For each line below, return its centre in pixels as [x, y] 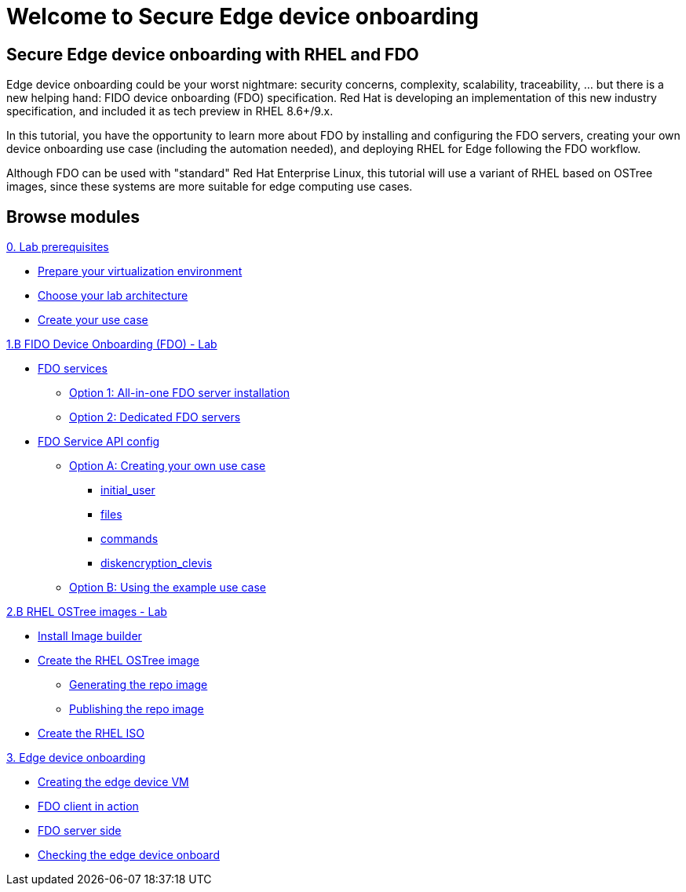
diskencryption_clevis [157, 563]
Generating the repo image [139, 685]
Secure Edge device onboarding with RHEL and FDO [213, 54]
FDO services [73, 369]
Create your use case [93, 320]
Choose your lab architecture [113, 296]
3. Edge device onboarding [76, 758]
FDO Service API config [99, 442]
